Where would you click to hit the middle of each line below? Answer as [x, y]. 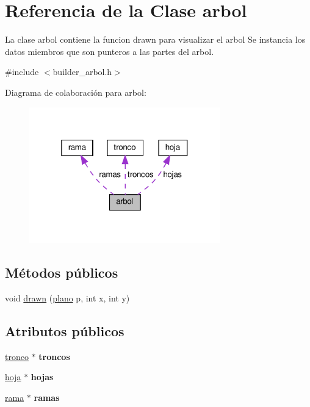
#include [22, 72]
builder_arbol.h [82, 72]
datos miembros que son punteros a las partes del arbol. [110, 51]
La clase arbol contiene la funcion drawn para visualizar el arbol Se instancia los [155, 39]
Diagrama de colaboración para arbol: [76, 92]
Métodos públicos [62, 272]
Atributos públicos [65, 330]
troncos [54, 356]
